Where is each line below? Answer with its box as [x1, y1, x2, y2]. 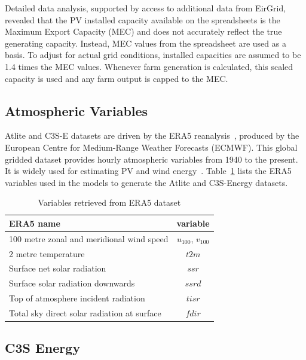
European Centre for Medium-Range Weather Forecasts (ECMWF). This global [5, 141, 298, 153]
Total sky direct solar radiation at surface [9, 306, 161, 319]
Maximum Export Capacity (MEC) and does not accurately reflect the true [5, 25, 282, 38]
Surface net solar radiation [9, 262, 106, 274]
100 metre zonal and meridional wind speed [9, 232, 169, 245]
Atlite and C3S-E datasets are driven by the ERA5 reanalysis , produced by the [5, 129, 299, 142]
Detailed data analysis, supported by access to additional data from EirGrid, [5, 2, 286, 14]
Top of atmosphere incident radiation [9, 292, 145, 304]
